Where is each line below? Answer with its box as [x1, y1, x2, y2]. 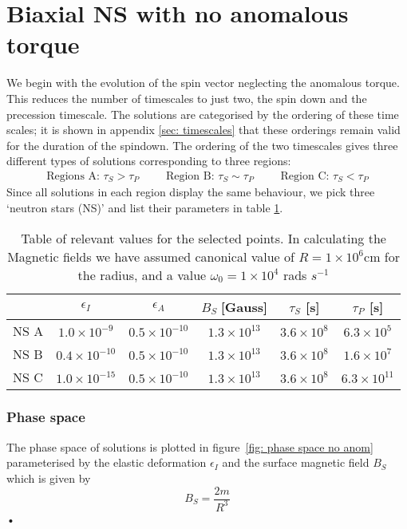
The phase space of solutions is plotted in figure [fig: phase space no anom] [6, 438, 373, 455]
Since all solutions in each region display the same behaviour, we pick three [6, 184, 375, 200]
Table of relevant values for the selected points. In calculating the [21, 228, 386, 247]
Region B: [165, 170, 215, 182]
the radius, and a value [77, 265, 207, 284]
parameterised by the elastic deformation [6, 454, 207, 471]
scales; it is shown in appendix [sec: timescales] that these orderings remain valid [6, 121, 401, 138]
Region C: [280, 170, 330, 182]
